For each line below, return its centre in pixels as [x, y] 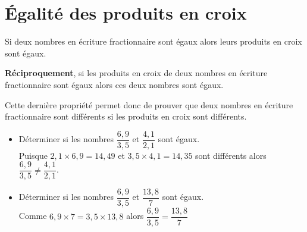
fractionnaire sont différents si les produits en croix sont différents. [126, 116]
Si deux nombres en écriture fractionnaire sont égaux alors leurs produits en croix [153, 41]
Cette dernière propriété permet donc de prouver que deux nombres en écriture [149, 104]
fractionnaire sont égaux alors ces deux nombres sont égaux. [114, 84]
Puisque [33, 155]
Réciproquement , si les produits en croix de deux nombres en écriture [136, 73]
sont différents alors [231, 155]
